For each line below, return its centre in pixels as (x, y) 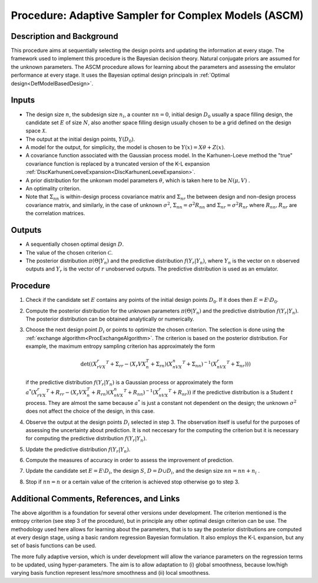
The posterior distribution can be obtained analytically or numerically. (110, 319)
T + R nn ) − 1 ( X (141, 393)
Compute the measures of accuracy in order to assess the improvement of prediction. (130, 460)
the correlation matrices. (55, 213)
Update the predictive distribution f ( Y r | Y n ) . (78, 450)
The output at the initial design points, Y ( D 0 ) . (80, 140)
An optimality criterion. (53, 189)
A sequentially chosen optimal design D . (75, 244)
